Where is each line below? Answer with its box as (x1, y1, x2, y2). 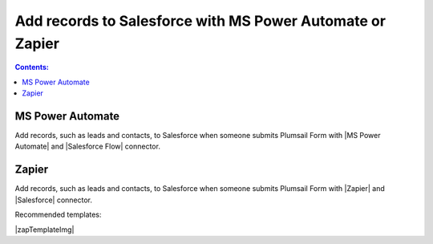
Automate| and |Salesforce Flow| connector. (14, 141, 160, 152)
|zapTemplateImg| (14, 225, 75, 234)
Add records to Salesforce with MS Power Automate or (14, 12, 386, 30)
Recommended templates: (14, 209, 102, 220)
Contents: (14, 63, 50, 72)
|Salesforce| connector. (14, 195, 92, 205)
